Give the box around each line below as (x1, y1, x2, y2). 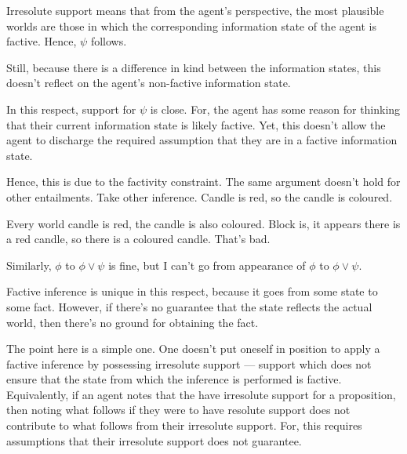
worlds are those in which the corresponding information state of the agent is (6, 17, 376, 34)
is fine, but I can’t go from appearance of (108, 256, 306, 273)
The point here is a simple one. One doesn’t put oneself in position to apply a (6, 340, 380, 357)
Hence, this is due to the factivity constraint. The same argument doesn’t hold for (6, 173, 401, 190)
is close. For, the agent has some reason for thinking (150, 100, 401, 117)
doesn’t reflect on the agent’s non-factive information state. (6, 74, 291, 91)
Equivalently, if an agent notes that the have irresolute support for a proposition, (6, 386, 396, 402)
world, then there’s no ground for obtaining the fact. (6, 314, 259, 330)
